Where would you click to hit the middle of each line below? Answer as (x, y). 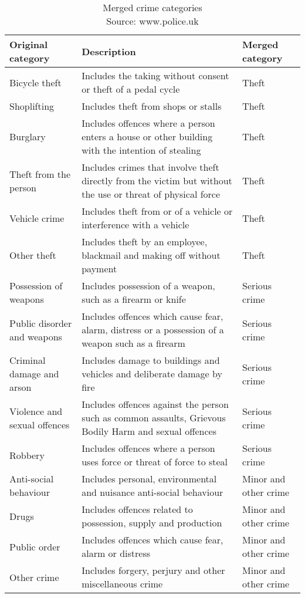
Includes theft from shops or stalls (152, 106)
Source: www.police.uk (152, 21)
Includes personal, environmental (149, 479)
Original (29, 44)
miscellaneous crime (122, 584)
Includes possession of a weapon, (148, 286)
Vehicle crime (37, 218)
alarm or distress (116, 553)
